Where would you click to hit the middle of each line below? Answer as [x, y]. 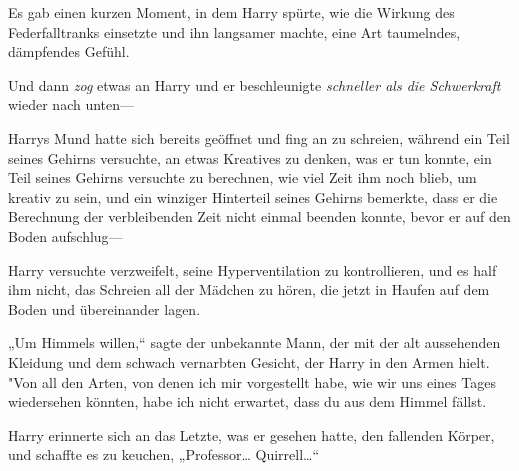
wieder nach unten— [71, 104]
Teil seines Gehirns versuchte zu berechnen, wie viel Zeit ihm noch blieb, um [242, 177]
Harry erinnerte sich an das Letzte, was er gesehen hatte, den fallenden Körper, [251, 434]
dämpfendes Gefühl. [69, 51]
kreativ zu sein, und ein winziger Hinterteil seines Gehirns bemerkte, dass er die [253, 196]
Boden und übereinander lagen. [104, 308]
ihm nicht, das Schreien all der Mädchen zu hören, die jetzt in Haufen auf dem [249, 289]
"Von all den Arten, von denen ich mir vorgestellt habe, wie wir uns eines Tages [252, 381]
